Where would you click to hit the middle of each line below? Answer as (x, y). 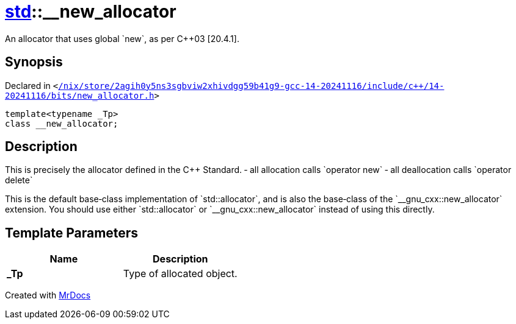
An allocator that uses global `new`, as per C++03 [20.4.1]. (122, 38)
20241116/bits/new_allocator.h (80, 95)
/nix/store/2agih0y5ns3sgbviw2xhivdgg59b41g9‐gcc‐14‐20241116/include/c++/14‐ (251, 86)
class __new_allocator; (62, 123)
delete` (19, 180)
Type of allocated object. (180, 274)
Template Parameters (72, 233)
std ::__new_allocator (91, 12)
